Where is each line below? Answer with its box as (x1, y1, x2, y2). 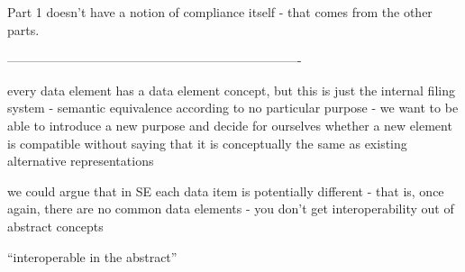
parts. (7, 20, 40, 39)
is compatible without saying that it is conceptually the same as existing (7, 133, 407, 152)
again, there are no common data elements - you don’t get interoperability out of (7, 199, 454, 218)
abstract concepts (7, 216, 104, 235)
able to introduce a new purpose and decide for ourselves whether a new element (7, 115, 452, 134)
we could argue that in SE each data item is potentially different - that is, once (7, 181, 444, 200)
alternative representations (7, 151, 154, 170)
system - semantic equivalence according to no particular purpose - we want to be (7, 98, 459, 117)
